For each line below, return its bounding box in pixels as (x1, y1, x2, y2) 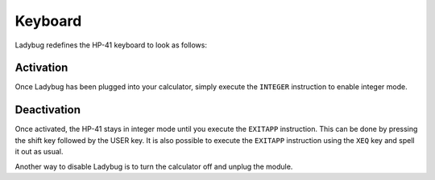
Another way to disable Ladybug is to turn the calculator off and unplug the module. (14, 162, 293, 171)
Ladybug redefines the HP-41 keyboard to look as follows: (14, 40, 207, 50)
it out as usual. (14, 147, 64, 157)
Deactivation (14, 103, 81, 117)
